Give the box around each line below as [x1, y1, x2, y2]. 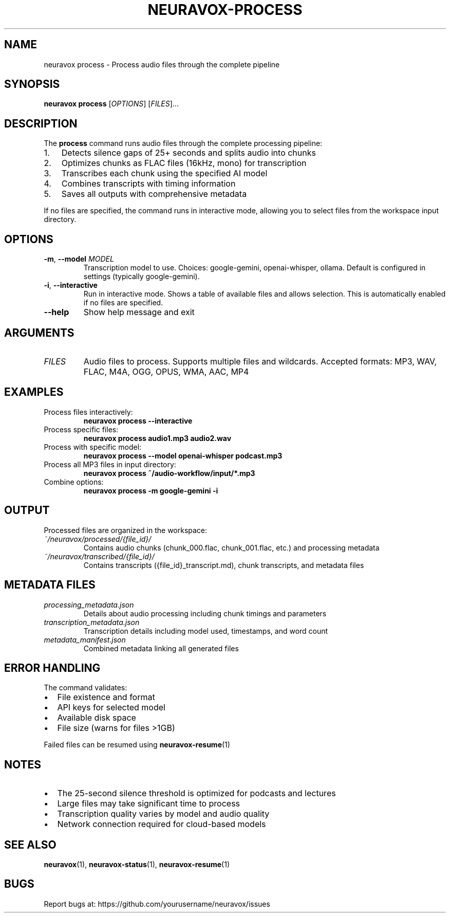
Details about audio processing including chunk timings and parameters [83, 609, 327, 618]
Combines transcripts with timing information [61, 178, 236, 189]
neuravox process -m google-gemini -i [83, 486, 218, 495]
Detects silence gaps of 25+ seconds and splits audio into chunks [61, 148, 316, 158]
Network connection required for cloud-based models [57, 819, 266, 830]
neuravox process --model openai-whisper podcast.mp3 [83, 451, 283, 460]
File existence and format [57, 692, 155, 703]
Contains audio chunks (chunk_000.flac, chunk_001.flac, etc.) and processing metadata [83, 543, 380, 552]
